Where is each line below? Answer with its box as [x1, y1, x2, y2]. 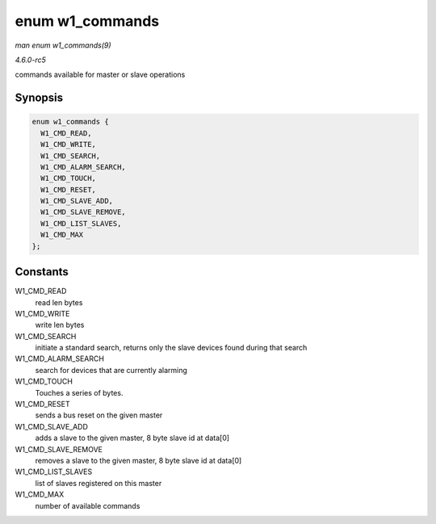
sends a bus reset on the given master [35, 410, 163, 420]
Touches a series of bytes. [35, 388, 124, 397]
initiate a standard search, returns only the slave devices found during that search [35, 343, 308, 353]
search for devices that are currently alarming [35, 365, 187, 375]
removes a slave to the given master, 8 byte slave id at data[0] [35, 455, 242, 465]
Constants [15, 265, 69, 279]
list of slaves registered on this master [35, 478, 162, 488]
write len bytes [35, 320, 85, 330]
